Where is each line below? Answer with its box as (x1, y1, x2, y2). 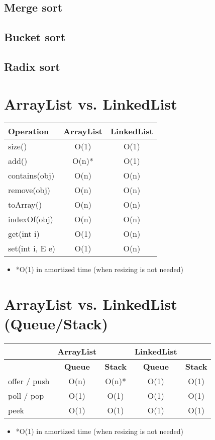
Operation (8, 125, 49, 137)
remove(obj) (8, 184, 51, 196)
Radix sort (4, 58, 60, 74)
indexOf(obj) (8, 213, 53, 225)
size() (8, 140, 27, 152)
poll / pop (8, 390, 44, 402)
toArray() (8, 199, 42, 211)
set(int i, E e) (8, 242, 56, 254)
